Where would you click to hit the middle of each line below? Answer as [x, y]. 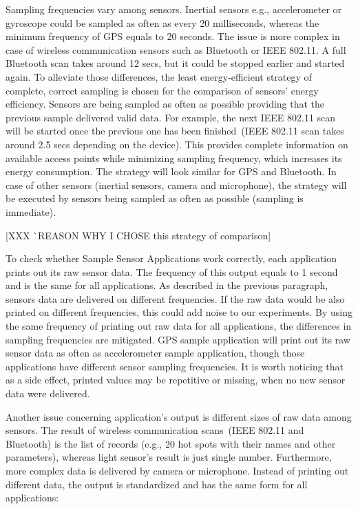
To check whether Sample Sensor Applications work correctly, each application [171, 258]
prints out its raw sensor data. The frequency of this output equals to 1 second [172, 271]
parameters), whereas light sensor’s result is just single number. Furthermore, [169, 457]
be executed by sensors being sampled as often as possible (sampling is [155, 198]
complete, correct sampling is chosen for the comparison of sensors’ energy [162, 90]
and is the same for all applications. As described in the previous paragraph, [167, 285]
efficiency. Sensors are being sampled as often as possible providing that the [165, 104]
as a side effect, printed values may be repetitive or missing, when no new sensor [176, 380]
